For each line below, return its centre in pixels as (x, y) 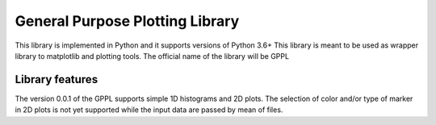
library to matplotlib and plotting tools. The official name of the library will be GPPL (152, 56)
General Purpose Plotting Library (127, 21)
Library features (57, 79)
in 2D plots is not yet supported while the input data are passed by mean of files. (149, 110)
